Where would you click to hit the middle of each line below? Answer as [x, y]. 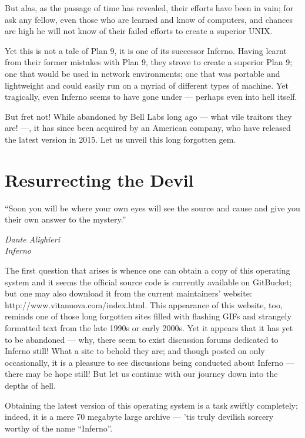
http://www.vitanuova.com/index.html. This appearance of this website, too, [144, 304]
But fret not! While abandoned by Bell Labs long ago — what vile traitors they [148, 116]
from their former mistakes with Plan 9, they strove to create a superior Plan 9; [149, 62]
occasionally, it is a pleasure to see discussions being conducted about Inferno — [150, 362]
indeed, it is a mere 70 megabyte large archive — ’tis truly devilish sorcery [139, 417]
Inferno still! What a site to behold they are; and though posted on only [135, 351]
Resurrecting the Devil [99, 179]
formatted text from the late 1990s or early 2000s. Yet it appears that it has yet [149, 328]
